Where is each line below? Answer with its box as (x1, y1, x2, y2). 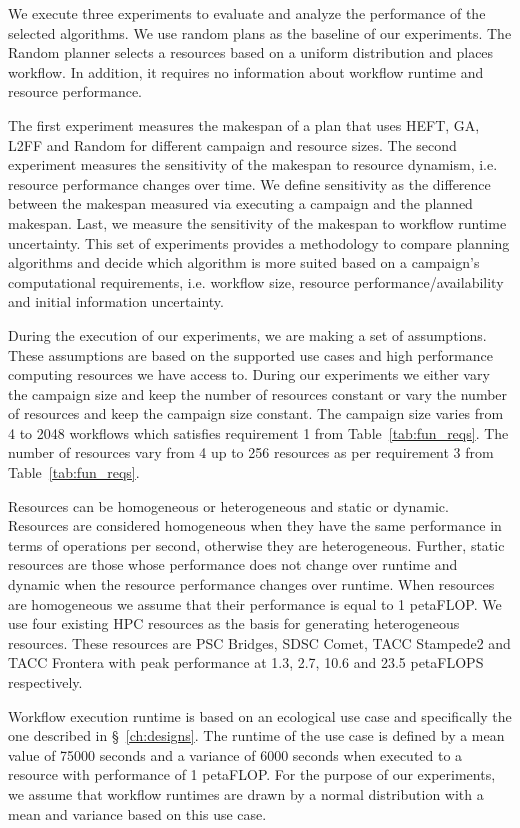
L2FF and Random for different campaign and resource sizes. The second (8, 134, 457, 155)
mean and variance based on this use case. (8, 803, 267, 824)
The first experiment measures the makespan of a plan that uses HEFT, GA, (8, 114, 480, 135)
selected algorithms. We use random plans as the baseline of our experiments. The (8, 22, 512, 43)
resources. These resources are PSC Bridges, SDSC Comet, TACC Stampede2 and (8, 632, 511, 653)
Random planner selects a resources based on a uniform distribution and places (8, 42, 494, 63)
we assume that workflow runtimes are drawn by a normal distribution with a (8, 783, 484, 804)
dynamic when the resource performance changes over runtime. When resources (8, 574, 495, 595)
